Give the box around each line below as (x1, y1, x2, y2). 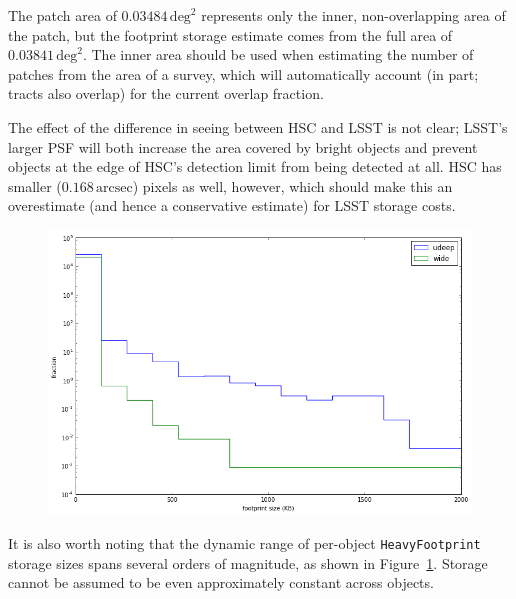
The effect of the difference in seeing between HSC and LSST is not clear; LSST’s (8, 116, 508, 137)
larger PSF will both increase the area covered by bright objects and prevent (8, 136, 478, 157)
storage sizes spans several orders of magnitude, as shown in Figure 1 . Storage (8, 552, 488, 573)
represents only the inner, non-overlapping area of (201, 5, 506, 25)
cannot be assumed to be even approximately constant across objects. (8, 572, 434, 593)
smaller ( (8, 175, 62, 196)
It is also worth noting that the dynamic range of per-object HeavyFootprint (8, 532, 481, 553)
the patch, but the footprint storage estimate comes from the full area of (8, 24, 453, 45)
